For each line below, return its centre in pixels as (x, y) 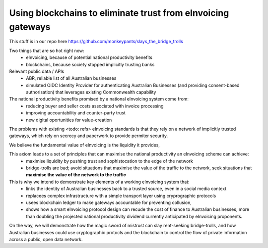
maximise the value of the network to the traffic (76, 175)
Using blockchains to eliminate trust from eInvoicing (119, 13)
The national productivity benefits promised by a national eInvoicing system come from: (99, 99)
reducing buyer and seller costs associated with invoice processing (95, 106)
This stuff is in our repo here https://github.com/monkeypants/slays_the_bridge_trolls (96, 42)
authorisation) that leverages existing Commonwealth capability (91, 92)
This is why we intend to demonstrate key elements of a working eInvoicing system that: (99, 182)
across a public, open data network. (46, 239)
